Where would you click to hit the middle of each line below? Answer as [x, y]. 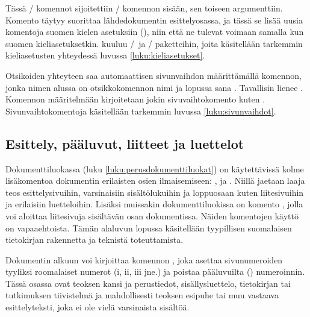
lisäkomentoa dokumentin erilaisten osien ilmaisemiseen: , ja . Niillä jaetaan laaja [155, 180]
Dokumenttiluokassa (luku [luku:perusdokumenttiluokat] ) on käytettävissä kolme [155, 168]
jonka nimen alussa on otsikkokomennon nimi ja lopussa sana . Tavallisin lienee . [154, 87]
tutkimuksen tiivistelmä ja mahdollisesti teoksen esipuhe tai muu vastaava [142, 295]
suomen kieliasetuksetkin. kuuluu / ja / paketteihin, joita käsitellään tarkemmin [154, 43]
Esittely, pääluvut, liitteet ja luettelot [125, 143]
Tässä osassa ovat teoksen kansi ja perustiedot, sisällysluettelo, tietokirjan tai [148, 283]
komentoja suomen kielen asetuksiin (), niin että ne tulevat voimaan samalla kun [155, 32]
